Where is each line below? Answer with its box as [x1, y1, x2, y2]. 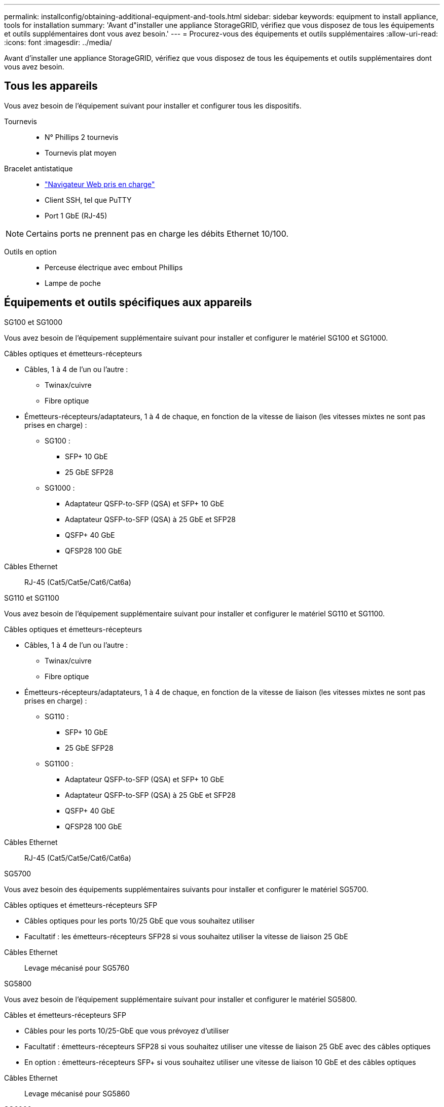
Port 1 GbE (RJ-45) [45, 211, 107, 220]
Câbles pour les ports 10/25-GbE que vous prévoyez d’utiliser [24, 1026, 229, 1035]
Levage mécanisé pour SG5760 [24, 963, 130, 972]
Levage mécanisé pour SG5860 [24, 1089, 130, 1098]
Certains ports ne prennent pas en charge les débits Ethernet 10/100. [26, 228, 289, 239]
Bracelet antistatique [4, 164, 73, 173]
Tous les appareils [4, 80, 98, 93]
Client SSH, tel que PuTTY [45, 195, 132, 204]
